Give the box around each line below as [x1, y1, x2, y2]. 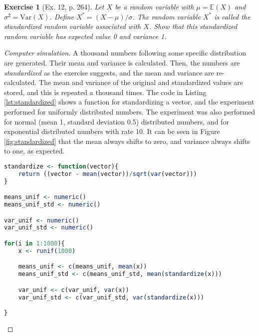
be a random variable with [115, 1, 194, 11]
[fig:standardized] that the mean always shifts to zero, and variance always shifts [4, 135, 250, 146]
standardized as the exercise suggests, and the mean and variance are [4, 67, 214, 77]
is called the [214, 11, 251, 21]
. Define [49, 11, 74, 21]
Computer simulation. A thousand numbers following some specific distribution [4, 47, 246, 58]
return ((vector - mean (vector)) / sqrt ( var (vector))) [18, 170, 197, 177]
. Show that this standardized [149, 21, 238, 31]
